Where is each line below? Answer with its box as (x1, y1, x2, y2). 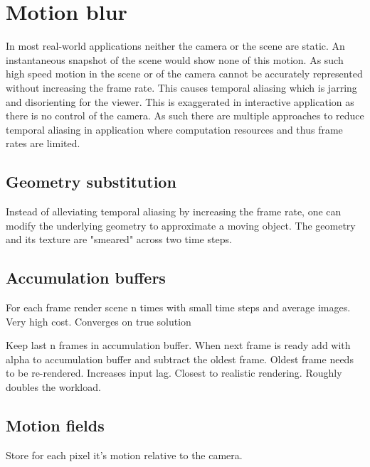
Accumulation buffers (6, 267, 166, 289)
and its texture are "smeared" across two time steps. (6, 232, 232, 247)
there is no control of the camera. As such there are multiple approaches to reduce (6, 108, 364, 123)
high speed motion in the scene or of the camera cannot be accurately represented (6, 66, 363, 81)
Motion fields (6, 414, 105, 436)
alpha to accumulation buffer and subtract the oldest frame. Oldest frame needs (6, 351, 354, 366)
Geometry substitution (6, 171, 176, 193)
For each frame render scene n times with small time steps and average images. (6, 300, 351, 315)
